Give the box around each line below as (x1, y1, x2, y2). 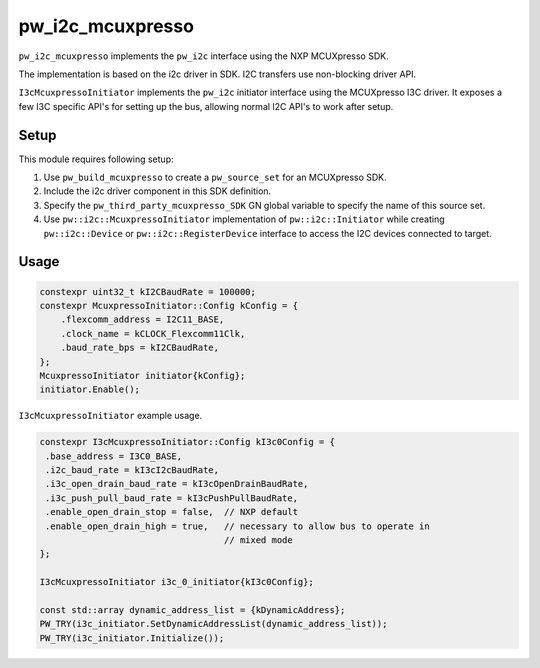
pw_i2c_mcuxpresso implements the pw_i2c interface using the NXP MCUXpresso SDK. (18, 50, 389, 62)
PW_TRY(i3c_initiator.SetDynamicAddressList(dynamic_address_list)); (39, 618, 388, 630)
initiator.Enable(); (39, 384, 140, 395)
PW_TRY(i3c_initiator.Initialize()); (39, 632, 225, 644)
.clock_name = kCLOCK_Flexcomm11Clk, (60, 328, 246, 339)
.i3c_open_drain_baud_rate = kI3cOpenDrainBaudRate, (45, 478, 309, 490)
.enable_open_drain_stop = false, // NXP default (45, 506, 299, 518)
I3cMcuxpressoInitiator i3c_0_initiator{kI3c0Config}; (39, 576, 314, 588)
